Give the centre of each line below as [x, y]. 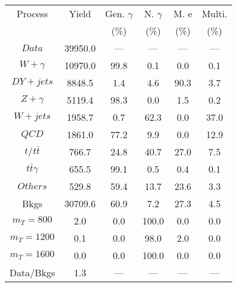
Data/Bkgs [32, 272]
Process [32, 13]
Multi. [214, 13]
